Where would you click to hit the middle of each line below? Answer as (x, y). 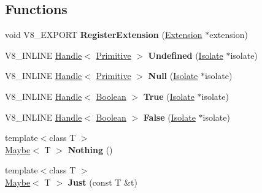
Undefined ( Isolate (186, 55)
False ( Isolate (169, 117)
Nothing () (90, 149)
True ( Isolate (169, 96)
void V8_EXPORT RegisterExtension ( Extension (104, 35)
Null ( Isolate (173, 76)
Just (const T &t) (102, 182)
